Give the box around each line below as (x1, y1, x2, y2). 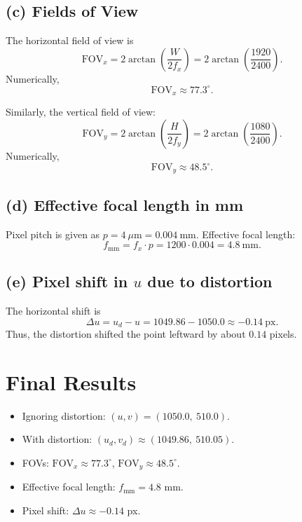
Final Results (6, 367, 137, 396)
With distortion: (22, 432, 92, 446)
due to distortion (147, 270, 273, 292)
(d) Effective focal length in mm (6, 193, 244, 215)
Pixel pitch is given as (6, 226, 100, 241)
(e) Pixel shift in (6, 270, 128, 292)
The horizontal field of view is (6, 33, 134, 48)
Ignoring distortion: (22, 408, 106, 423)
